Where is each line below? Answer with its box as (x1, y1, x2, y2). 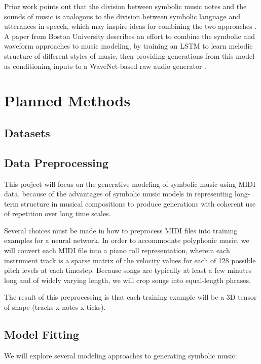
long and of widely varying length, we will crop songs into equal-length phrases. (4, 274, 251, 285)
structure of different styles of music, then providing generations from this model (4, 50, 255, 61)
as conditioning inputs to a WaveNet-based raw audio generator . (4, 60, 206, 71)
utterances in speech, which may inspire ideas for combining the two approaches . (4, 21, 257, 31)
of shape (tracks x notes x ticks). (4, 302, 106, 312)
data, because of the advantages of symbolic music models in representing (4, 188, 233, 199)
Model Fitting (4, 327, 79, 342)
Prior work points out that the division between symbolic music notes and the (4, 1, 247, 11)
